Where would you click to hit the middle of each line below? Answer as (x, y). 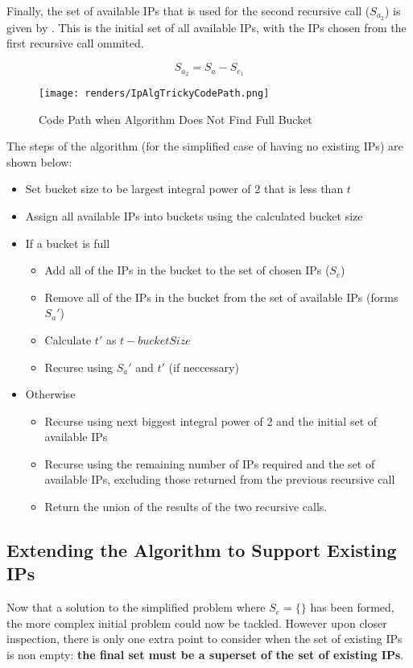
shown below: (39, 161)
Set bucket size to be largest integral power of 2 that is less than (184, 189)
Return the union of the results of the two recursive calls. (186, 507)
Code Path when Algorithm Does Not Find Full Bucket (176, 119)
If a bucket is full (68, 243)
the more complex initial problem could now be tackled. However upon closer (197, 623)
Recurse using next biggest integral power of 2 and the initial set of (211, 421)
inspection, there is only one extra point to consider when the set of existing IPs (204, 639)
